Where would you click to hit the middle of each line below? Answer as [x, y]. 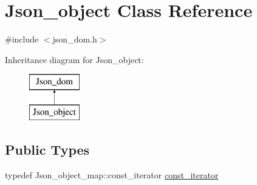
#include [22, 39]
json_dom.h [75, 39]
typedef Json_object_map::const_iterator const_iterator [112, 174]
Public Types [47, 149]
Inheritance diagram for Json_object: [74, 59]
